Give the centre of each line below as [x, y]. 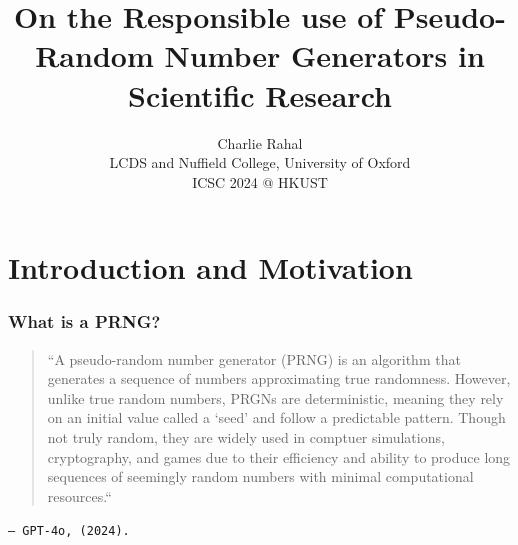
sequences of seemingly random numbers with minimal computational [260, 476]
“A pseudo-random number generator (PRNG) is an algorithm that [254, 358]
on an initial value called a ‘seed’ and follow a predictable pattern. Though [276, 417]
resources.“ [79, 495]
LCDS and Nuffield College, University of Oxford [260, 162]
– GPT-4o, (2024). [69, 531]
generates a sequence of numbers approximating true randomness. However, [279, 378]
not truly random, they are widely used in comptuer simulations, [246, 437]
